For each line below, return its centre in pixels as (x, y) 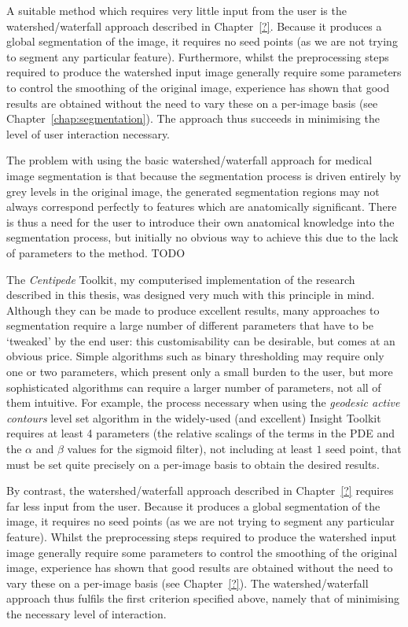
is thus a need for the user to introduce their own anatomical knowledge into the (200, 221)
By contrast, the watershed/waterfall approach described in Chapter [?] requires (200, 491)
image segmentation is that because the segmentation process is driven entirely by (204, 175)
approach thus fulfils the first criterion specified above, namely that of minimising (203, 598)
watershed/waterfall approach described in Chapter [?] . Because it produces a (194, 26)
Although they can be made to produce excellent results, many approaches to (193, 310)
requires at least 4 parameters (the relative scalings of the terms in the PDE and (200, 433)
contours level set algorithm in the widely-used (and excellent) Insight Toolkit (194, 417)
